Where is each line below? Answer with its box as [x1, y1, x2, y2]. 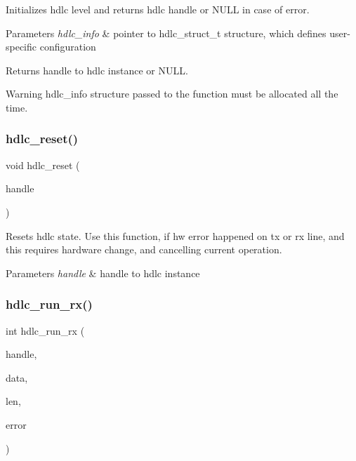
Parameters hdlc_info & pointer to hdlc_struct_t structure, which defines [6, 25, 327, 40]
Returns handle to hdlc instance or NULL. [6, 62, 188, 77]
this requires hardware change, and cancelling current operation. [6, 242, 282, 257]
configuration [39, 39, 96, 54]
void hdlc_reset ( [6, 157, 80, 172]
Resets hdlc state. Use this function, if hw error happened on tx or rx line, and [6, 228, 345, 243]
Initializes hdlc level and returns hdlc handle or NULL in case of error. [6, 2, 310, 16]
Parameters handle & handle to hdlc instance [6, 265, 200, 280]
